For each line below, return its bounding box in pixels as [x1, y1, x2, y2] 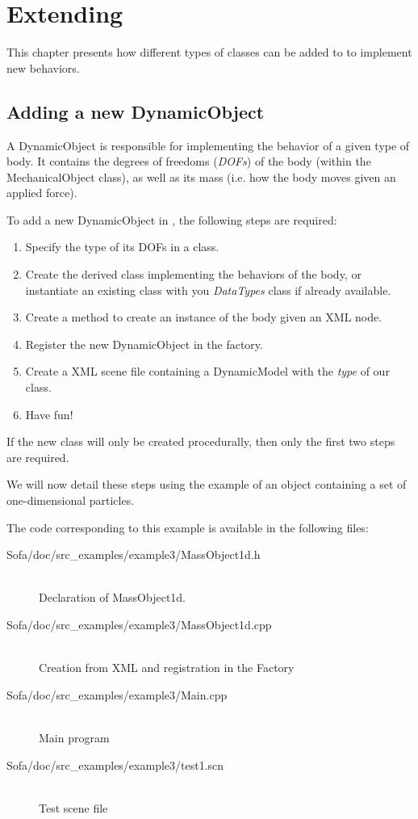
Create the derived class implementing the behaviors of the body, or [25, 266, 362, 283]
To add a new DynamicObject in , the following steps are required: [6, 211, 337, 228]
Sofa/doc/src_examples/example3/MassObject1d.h [6, 546, 261, 563]
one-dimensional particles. [6, 492, 135, 509]
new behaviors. [6, 59, 80, 76]
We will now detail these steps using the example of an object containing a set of [6, 476, 407, 493]
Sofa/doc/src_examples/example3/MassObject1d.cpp [6, 615, 272, 632]
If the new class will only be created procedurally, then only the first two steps [6, 433, 395, 450]
